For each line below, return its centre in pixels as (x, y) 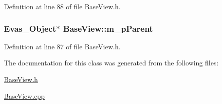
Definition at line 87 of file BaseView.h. (62, 46)
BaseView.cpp (24, 95)
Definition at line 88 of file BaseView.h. (62, 6)
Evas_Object (30, 28)
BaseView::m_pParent (108, 28)
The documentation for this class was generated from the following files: (111, 63)
